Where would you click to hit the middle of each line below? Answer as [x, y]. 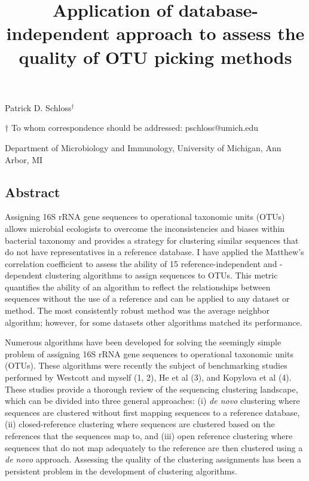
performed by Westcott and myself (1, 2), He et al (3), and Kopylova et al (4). [148, 377]
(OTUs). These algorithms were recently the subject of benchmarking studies [146, 365]
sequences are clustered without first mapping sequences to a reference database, [152, 412]
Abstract [33, 192]
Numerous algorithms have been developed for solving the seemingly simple [143, 342]
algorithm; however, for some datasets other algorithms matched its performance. [154, 322]
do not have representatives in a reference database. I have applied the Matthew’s [154, 252]
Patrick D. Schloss [38, 107]
